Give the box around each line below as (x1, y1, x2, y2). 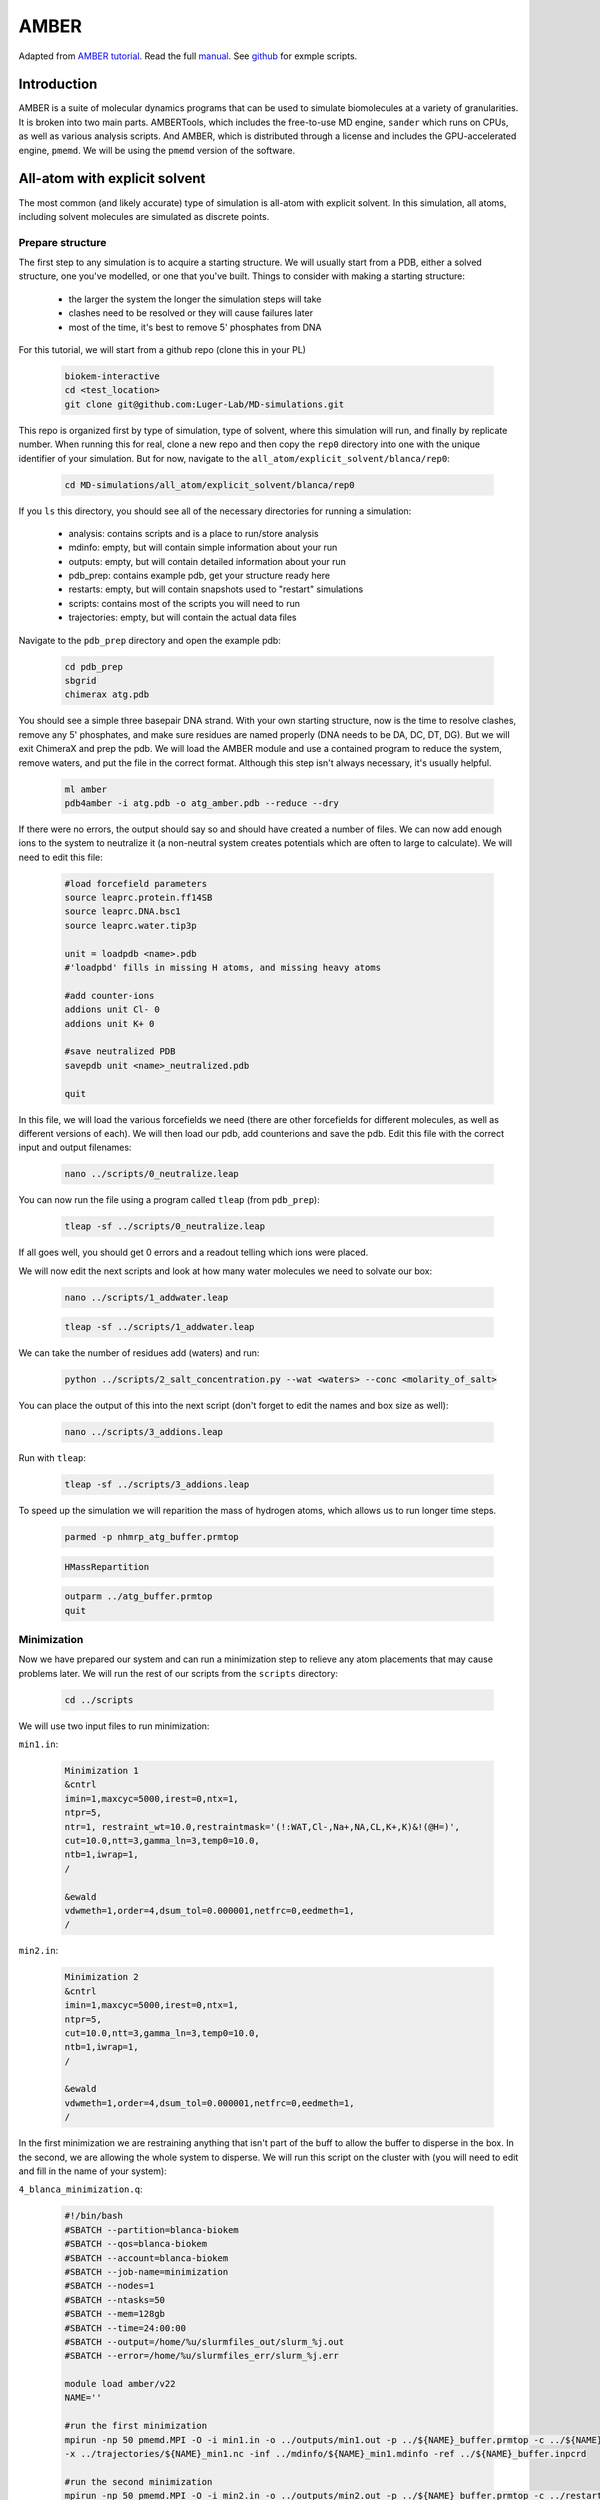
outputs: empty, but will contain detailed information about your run (68, 555, 347, 567)
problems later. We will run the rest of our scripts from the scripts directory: (18, 1667, 339, 1679)
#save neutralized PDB (64, 1046, 176, 1057)
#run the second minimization (64, 2476, 213, 2487)
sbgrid (64, 675, 97, 687)
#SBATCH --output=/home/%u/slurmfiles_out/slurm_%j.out (64, 2336, 345, 2347)
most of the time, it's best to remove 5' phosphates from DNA (68, 321, 322, 333)
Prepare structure (18, 235, 107, 249)
